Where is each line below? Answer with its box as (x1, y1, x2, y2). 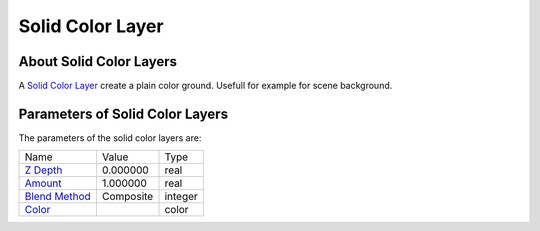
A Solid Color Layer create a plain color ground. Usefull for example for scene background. (18, 80, 393, 92)
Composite (101, 190, 154, 204)
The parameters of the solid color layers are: (18, 131, 202, 144)
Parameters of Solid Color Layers (18, 105, 229, 122)
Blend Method (24, 190, 92, 204)
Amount (24, 176, 62, 190)
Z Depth (24, 163, 63, 177)
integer (164, 190, 199, 204)
